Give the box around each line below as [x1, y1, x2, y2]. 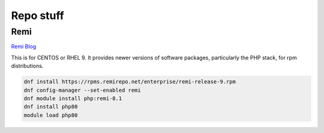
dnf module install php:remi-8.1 [23, 95, 122, 101]
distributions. [11, 63, 44, 70]
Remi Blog [11, 43, 37, 50]
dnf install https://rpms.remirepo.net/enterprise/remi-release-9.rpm [23, 78, 236, 85]
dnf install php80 [23, 103, 78, 110]
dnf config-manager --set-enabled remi [23, 86, 141, 94]
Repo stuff [11, 9, 64, 22]
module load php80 [23, 112, 78, 119]
